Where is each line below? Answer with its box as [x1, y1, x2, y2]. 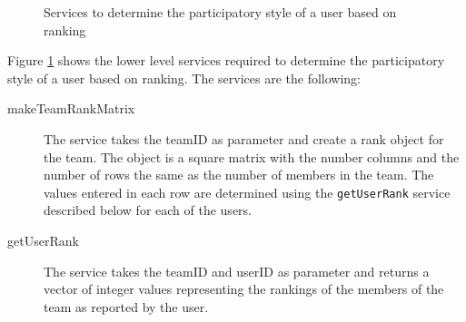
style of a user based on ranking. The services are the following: [7, 68, 362, 87]
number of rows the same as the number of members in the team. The [44, 165, 434, 184]
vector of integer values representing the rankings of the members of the [44, 279, 444, 298]
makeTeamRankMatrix [7, 99, 135, 118]
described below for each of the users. [44, 200, 252, 220]
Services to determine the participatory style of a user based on [44, 3, 397, 21]
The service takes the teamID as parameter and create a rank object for [44, 129, 444, 148]
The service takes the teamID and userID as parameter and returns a [44, 261, 430, 280]
